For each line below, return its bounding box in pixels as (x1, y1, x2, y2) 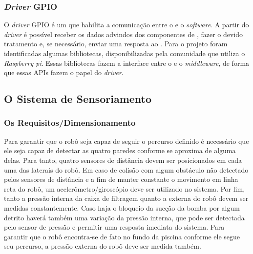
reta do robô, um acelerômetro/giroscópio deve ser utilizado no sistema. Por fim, (4, 183, 245, 194)
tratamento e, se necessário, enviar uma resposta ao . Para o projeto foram (4, 39, 228, 49)
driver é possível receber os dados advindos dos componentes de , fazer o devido (4, 29, 243, 39)
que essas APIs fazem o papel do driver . (4, 67, 124, 78)
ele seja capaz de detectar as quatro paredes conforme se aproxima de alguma (4, 145, 236, 156)
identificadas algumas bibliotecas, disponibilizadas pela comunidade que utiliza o (4, 48, 245, 58)
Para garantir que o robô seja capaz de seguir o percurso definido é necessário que (4, 136, 249, 146)
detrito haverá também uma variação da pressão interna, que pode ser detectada (4, 212, 245, 222)
